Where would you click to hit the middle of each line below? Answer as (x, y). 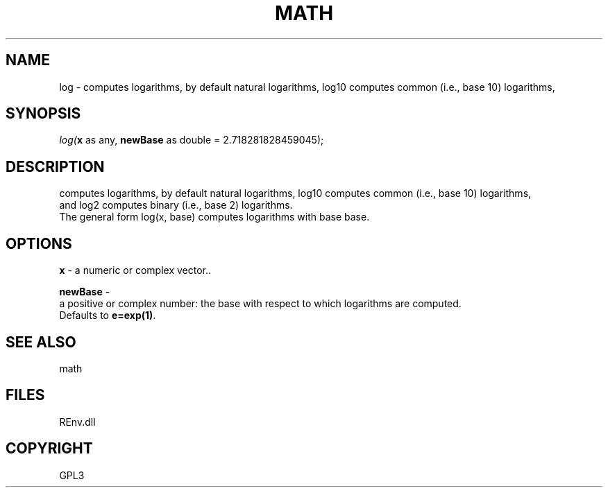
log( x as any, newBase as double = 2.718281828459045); (192, 140)
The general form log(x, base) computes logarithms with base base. (214, 217)
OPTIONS (39, 243)
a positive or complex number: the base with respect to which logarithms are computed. (260, 304)
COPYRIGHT (49, 449)
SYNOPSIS (43, 114)
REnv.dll (77, 422)
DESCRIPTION (55, 166)
